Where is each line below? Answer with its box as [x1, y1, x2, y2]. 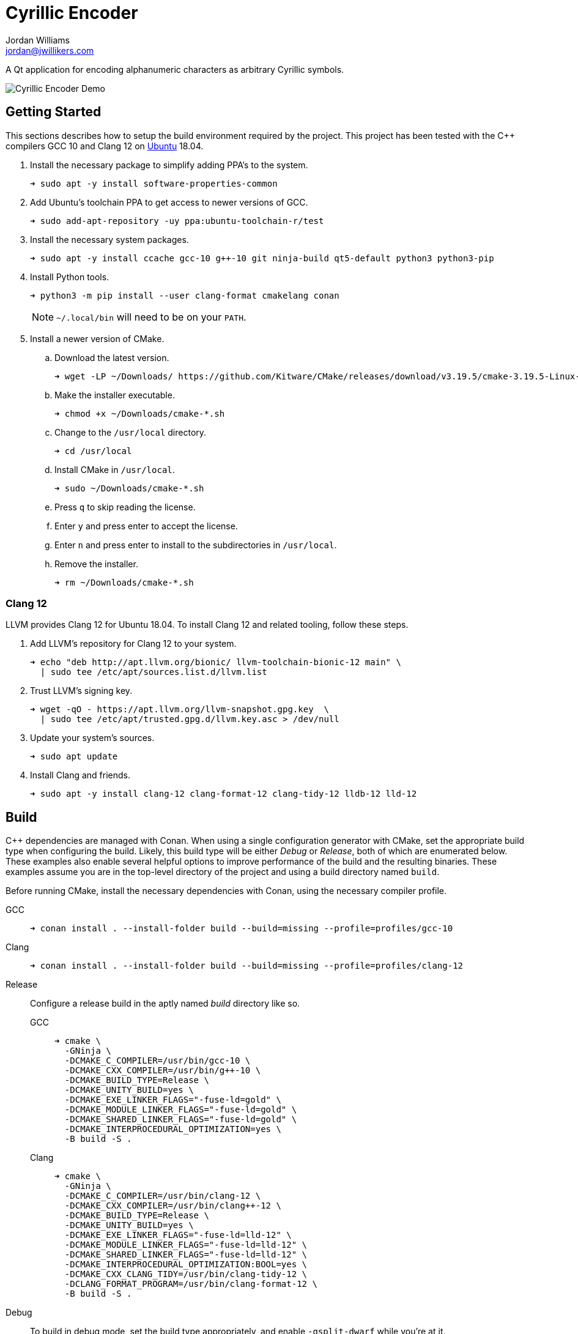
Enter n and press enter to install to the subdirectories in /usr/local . [54, 539, 337, 550]
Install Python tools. [30, 271, 109, 282]
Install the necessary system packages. [30, 234, 189, 245]
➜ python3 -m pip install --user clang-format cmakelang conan [30, 290, 339, 300]
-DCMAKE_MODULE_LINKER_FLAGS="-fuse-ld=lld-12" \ [64, 1240, 308, 1250]
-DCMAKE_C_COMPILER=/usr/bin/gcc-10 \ [64, 1056, 251, 1066]
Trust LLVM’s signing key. [30, 685, 133, 696]
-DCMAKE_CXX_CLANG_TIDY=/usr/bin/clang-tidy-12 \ [64, 1269, 308, 1280]
